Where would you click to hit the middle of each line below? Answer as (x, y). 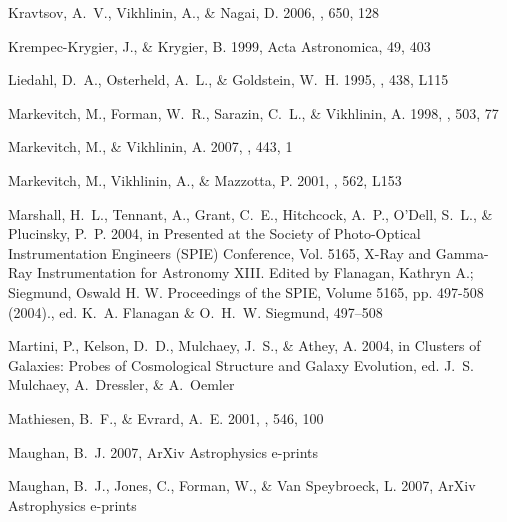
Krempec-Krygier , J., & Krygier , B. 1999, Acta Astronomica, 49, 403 (219, 45)
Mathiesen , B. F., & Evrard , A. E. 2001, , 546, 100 (166, 417)
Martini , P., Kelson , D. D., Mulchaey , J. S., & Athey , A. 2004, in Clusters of (244, 345)
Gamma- (462, 252)
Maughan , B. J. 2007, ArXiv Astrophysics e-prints (163, 451)
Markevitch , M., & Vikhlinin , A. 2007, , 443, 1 (150, 146)
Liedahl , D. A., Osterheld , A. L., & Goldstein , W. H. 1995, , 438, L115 (228, 79)
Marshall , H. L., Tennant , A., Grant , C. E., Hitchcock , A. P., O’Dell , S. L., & (250, 213)
